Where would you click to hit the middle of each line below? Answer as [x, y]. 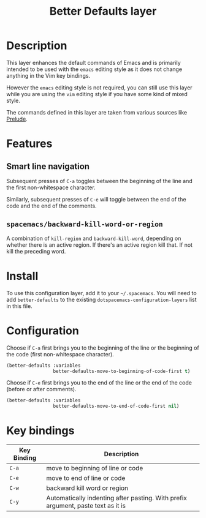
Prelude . [17, 119]
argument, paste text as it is [86, 506]
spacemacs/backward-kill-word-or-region [85, 224]
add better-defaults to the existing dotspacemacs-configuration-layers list [102, 299]
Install [22, 276]
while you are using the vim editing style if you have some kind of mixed [97, 94]
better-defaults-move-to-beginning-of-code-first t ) [122, 371]
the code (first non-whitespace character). [60, 354]
